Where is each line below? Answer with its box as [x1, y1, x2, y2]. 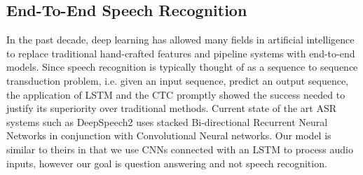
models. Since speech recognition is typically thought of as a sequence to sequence [6, 59, 358, 74]
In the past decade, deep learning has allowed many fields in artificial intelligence [6, 32, 355, 47]
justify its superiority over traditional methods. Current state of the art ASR [6, 101, 337, 115]
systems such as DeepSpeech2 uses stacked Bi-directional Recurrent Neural [6, 114, 328, 129]
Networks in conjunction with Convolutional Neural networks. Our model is [6, 128, 331, 143]
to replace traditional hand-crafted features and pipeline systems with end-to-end [6, 45, 355, 60]
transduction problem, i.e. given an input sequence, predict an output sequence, [6, 73, 349, 87]
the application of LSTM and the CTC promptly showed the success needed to [6, 87, 345, 101]
